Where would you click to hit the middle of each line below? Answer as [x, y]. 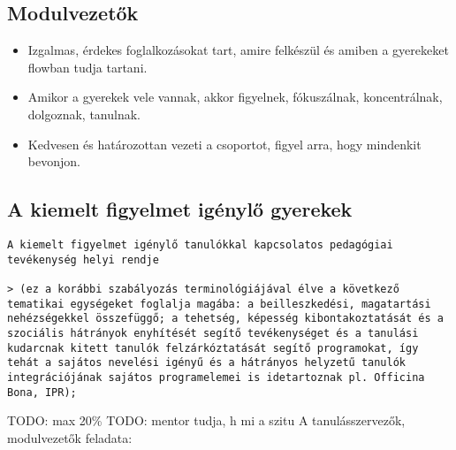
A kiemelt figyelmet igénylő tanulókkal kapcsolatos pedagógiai [200, 244]
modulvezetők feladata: [70, 437]
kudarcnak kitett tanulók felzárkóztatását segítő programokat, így [213, 348]
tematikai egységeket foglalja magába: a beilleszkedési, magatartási [219, 304]
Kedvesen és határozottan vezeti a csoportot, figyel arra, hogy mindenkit [224, 144]
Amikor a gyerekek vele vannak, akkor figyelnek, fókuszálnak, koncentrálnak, [235, 97]
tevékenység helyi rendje [83, 259]
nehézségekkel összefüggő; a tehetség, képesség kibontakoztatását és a [225, 319]
